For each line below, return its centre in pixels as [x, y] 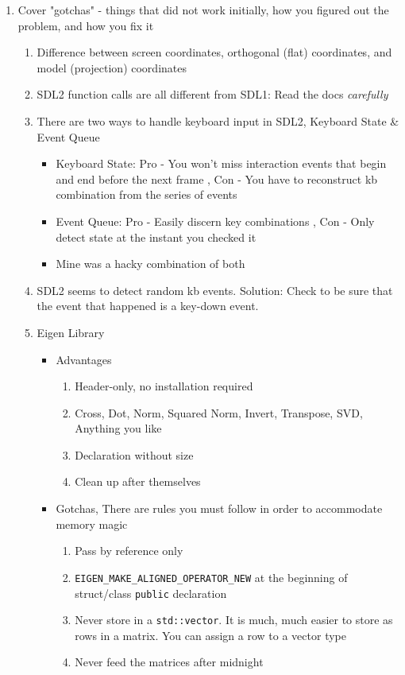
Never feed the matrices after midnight [169, 662]
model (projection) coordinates [112, 67]
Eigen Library [71, 332]
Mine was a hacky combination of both [150, 264]
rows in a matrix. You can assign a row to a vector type [210, 635]
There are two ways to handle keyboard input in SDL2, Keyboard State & [218, 120]
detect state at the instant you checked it [156, 237]
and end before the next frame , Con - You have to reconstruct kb [217, 178]
